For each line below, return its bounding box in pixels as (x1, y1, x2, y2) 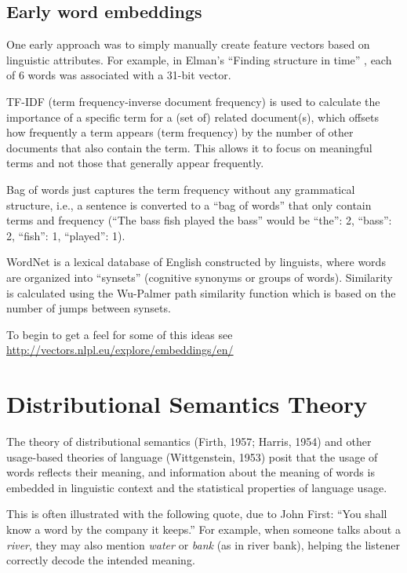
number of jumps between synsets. (6, 300, 171, 316)
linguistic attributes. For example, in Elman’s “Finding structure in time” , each (6, 51, 392, 68)
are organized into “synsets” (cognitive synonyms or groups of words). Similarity (6, 268, 393, 285)
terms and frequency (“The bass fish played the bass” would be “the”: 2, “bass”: (6, 212, 392, 228)
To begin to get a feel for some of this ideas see (6, 326, 233, 342)
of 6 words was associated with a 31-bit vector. (6, 67, 231, 83)
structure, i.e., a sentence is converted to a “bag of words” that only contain (6, 196, 372, 213)
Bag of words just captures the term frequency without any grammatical (6, 181, 355, 197)
